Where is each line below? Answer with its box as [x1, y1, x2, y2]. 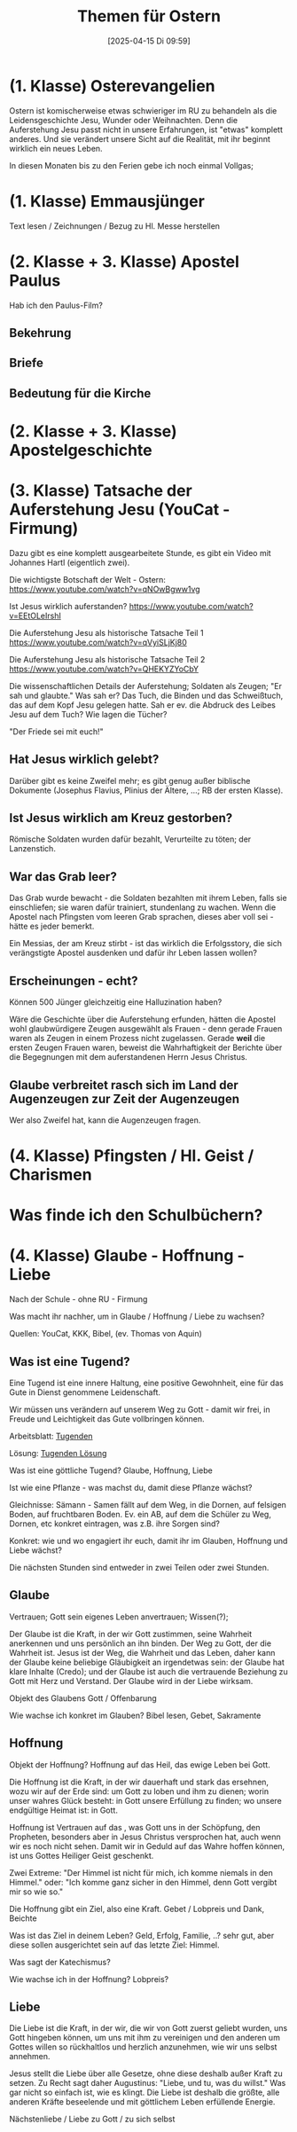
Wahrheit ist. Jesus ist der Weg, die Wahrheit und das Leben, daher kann [9, 1647, 276, 1658]
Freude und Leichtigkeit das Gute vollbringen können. [9, 1414, 205, 1424]
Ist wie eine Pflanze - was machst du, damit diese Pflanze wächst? [9, 1483, 253, 1493]
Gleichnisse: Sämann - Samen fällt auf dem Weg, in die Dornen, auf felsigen [9, 1500, 286, 1510]
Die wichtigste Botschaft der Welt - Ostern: [9, 574, 167, 584]
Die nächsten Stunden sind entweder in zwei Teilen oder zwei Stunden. [9, 1563, 270, 1573]
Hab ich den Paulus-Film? [9, 300, 104, 310]
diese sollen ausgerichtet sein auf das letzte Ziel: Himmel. [9, 1940, 220, 1950]
